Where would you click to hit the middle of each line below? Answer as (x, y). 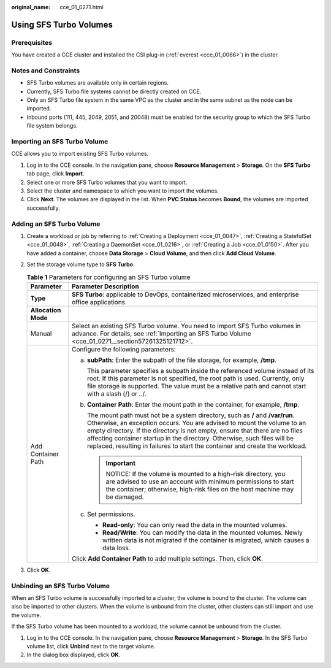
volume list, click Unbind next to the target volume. (91, 646)
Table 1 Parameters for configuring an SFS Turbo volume (108, 277)
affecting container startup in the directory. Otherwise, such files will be (190, 438)
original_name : (31, 7)
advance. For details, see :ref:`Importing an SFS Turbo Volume (161, 333)
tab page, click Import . (55, 174)
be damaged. (125, 497)
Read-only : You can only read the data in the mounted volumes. (195, 524)
